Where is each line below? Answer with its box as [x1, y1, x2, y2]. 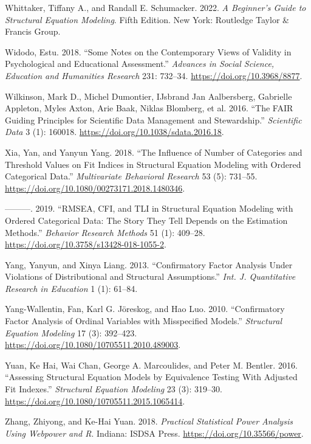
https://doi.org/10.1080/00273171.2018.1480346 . [5, 181, 185, 194]
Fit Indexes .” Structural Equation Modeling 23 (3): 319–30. [5, 383, 222, 395]
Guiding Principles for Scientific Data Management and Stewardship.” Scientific [5, 113, 302, 126]
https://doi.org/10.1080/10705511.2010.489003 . [5, 338, 181, 351]
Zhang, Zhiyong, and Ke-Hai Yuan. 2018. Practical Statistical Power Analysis [5, 415, 293, 428]
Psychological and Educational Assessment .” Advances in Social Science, [5, 57, 275, 70]
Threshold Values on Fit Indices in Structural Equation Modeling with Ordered [5, 158, 301, 170]
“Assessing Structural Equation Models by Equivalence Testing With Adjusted [5, 370, 298, 383]
